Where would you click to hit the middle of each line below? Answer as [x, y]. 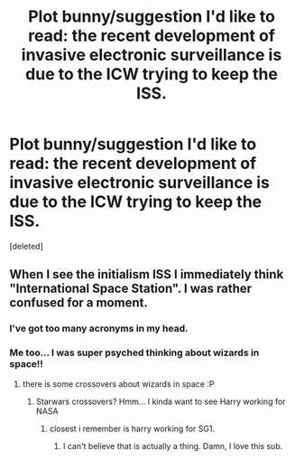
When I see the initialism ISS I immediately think [147, 274]
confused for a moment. [79, 303]
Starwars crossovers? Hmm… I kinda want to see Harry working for [161, 401]
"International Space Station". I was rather [131, 289]
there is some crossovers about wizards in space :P [118, 384]
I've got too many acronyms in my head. [99, 329]
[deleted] [26, 246]
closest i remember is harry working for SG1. [132, 428]
